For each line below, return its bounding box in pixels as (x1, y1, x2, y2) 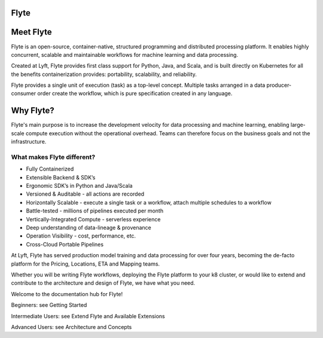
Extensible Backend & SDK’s (26, 173, 96, 181)
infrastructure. (11, 138, 47, 145)
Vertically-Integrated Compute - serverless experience (26, 215, 161, 223)
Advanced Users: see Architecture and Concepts (11, 323, 132, 330)
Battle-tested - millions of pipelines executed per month (26, 207, 164, 215)
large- (290, 121, 306, 129)
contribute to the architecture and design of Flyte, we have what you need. (11, 279, 196, 287)
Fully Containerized (26, 165, 74, 173)
